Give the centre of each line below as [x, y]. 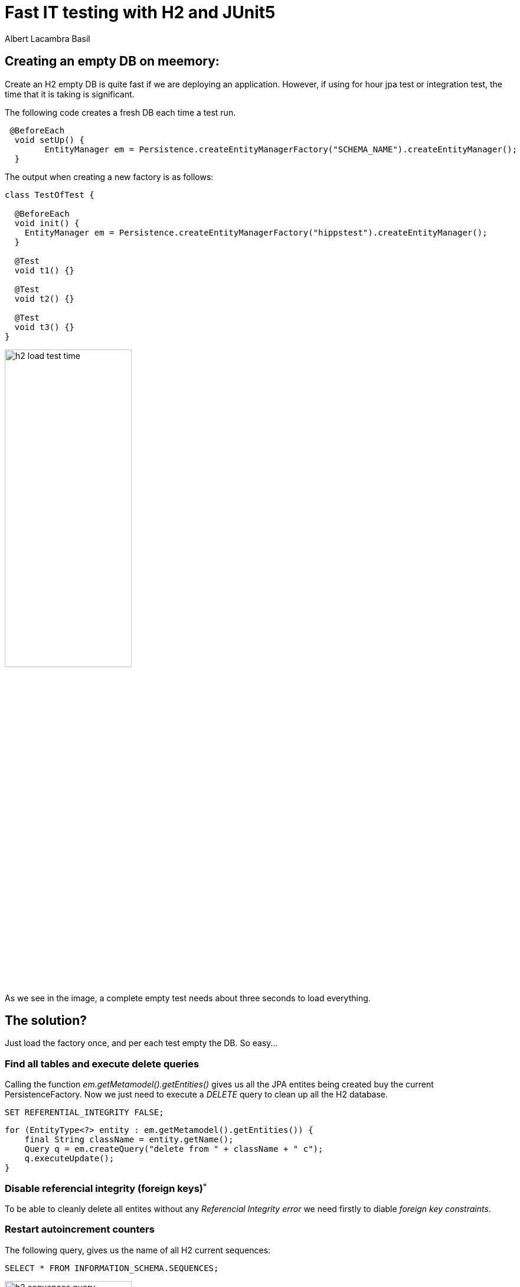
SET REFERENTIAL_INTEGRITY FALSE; [84, 1113]
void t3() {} [45, 327]
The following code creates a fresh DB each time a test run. [120, 112]
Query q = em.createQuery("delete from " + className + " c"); [174, 1149]
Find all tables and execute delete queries [102, 1064]
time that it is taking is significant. [70, 94]
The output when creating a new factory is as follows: [109, 177]
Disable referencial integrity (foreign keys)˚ [106, 1188]
